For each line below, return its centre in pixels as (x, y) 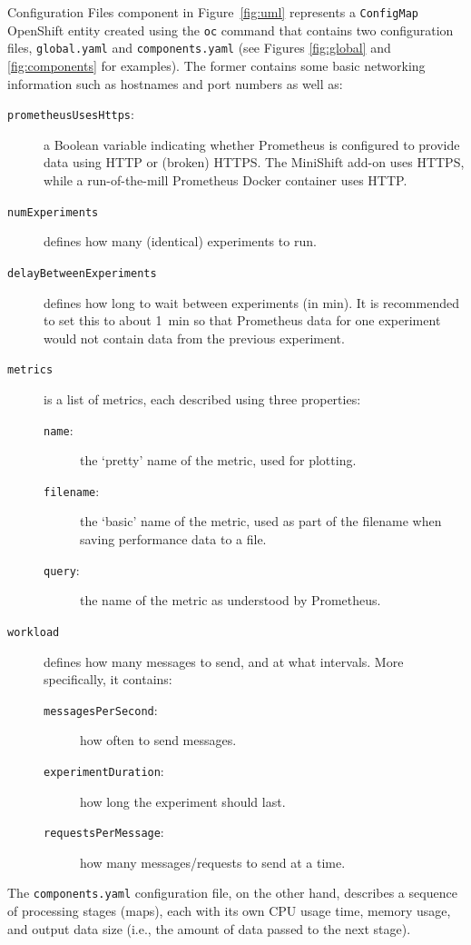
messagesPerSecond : (101, 709)
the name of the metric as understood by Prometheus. (231, 600)
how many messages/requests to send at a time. (213, 862)
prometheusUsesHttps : (71, 114)
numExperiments (53, 212)
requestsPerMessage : (104, 832)
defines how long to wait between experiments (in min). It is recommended (251, 302)
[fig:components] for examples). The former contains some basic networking (216, 65)
